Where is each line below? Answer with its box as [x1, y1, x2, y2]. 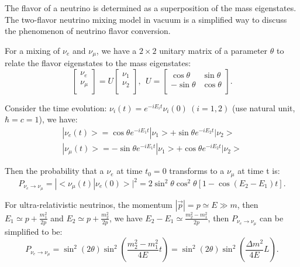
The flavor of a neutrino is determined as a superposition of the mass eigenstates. [5, 2, 296, 13]
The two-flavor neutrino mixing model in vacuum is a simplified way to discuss [5, 13, 287, 25]
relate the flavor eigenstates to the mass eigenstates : [5, 57, 191, 69]
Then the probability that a [5, 165, 104, 177]
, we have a [96, 44, 137, 56]
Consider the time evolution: [5, 101, 107, 114]
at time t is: [237, 165, 280, 177]
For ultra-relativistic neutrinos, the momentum [5, 198, 173, 210]
